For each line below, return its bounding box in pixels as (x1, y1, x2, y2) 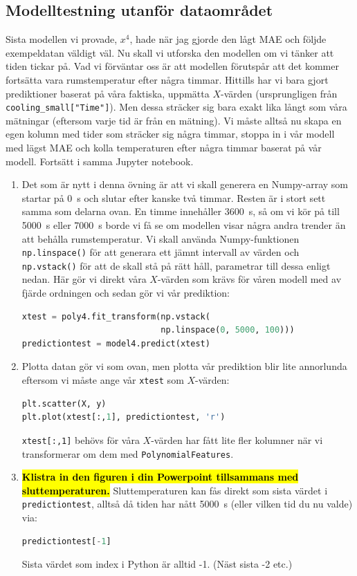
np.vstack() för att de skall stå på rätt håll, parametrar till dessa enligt (21, 258, 331, 272)
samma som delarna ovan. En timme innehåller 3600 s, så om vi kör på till (21, 204, 340, 219)
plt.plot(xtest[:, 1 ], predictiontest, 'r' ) (21, 412, 226, 422)
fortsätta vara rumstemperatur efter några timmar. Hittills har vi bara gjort (6, 72, 329, 86)
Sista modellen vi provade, (6, 32, 118, 46)
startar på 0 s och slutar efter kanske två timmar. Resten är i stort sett (21, 190, 326, 205)
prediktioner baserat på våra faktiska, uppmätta (6, 86, 210, 100)
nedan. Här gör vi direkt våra (21, 272, 147, 286)
